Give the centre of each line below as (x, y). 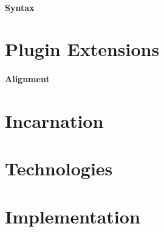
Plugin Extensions (82, 49)
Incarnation (54, 120)
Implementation (73, 216)
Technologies (59, 168)
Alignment (27, 79)
